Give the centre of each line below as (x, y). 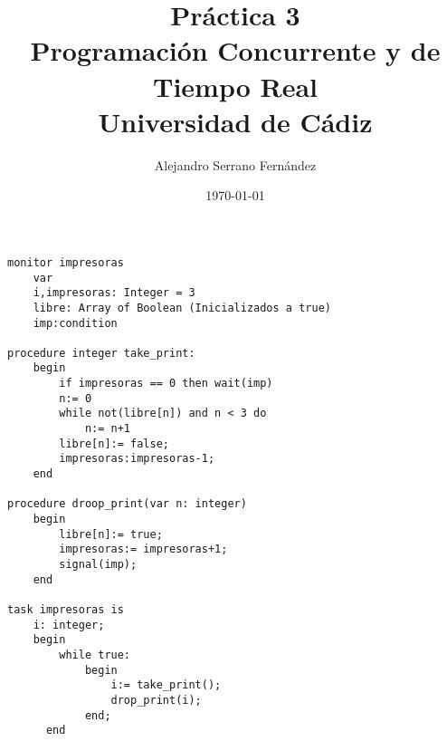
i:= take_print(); (166, 685)
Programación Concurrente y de (235, 50)
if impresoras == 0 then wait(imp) (166, 384)
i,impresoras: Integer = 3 (114, 293)
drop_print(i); (156, 700)
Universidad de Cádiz (235, 121)
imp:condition (75, 323)
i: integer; (69, 625)
